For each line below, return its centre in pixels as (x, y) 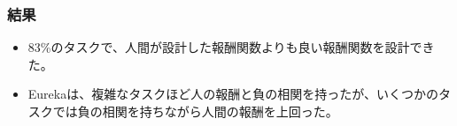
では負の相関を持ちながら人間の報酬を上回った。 (195, 111)
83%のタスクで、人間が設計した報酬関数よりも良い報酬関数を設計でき (231, 47)
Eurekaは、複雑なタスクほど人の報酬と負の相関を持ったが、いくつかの (233, 94)
